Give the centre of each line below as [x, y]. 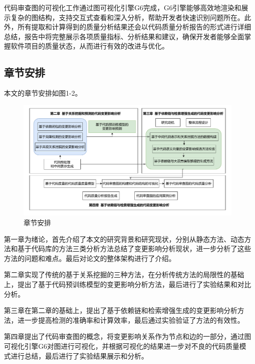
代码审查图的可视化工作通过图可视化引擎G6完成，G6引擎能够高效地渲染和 [123, 7]
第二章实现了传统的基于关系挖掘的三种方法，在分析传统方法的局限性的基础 [124, 274]
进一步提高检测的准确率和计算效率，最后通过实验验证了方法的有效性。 [131, 320]
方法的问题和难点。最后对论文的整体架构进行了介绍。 [90, 258]
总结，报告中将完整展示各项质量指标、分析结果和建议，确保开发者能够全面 [124, 36]
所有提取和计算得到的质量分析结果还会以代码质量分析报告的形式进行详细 [134, 27]
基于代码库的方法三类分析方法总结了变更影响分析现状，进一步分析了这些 [134, 248]
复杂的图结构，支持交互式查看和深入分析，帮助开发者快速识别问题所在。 [127, 17]
